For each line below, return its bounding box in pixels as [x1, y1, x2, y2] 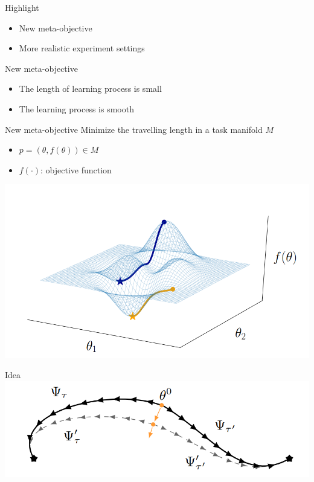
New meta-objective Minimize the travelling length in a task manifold [5, 123, 263, 135]
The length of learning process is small [19, 82, 162, 95]
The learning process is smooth [19, 102, 134, 115]
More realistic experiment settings [19, 42, 145, 54]
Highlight [5, 1, 39, 13]
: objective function [40, 163, 112, 176]
